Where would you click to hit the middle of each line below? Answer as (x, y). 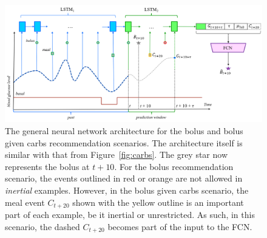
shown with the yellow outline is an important (158, 202)
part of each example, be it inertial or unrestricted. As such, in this (130, 214)
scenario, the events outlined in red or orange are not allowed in (124, 178)
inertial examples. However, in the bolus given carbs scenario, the (127, 190)
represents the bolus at (47, 166)
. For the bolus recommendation (174, 166)
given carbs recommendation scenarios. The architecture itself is (124, 142)
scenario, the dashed (42, 226)
